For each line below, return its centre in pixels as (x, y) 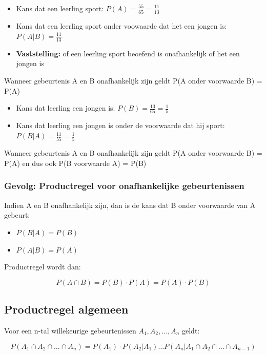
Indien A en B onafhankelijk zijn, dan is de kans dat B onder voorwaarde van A (130, 205)
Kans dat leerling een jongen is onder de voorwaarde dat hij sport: (120, 125)
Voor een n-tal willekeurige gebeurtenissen (70, 330)
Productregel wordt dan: (43, 267)
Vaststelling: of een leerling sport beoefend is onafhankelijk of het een (128, 53)
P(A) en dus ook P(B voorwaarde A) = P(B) (75, 163)
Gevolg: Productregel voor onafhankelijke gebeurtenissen (124, 186)
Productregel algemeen (66, 309)
